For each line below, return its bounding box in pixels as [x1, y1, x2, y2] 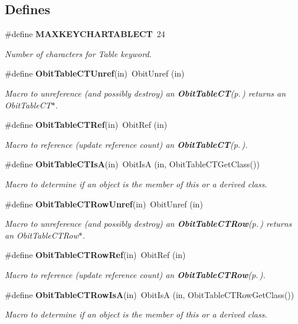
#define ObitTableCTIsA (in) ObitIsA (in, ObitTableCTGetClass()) [5, 158, 260, 170]
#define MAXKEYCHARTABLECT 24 [5, 28, 165, 40]
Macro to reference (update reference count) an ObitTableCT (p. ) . [5, 138, 248, 150]
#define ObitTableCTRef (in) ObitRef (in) [5, 118, 168, 131]
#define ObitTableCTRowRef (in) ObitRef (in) [5, 249, 186, 261]
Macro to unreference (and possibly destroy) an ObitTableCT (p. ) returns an [5, 87, 286, 99]
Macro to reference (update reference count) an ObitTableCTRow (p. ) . [5, 268, 266, 280]
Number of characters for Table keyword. [5, 47, 152, 59]
